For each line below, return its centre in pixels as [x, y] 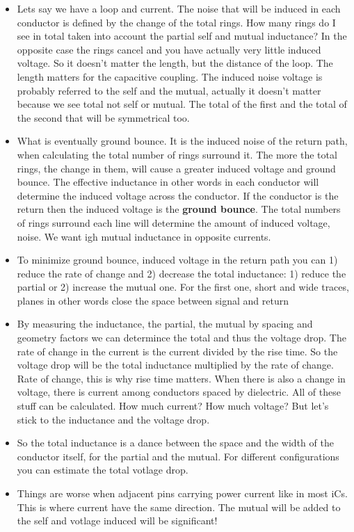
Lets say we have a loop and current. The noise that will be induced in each [179, 8]
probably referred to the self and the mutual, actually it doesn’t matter [169, 90]
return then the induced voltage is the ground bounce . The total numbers [179, 209]
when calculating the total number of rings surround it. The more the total [177, 154]
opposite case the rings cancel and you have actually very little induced [169, 49]
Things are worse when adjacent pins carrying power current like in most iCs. [182, 493]
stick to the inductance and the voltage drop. [113, 419]
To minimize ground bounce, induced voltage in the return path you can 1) [177, 260]
